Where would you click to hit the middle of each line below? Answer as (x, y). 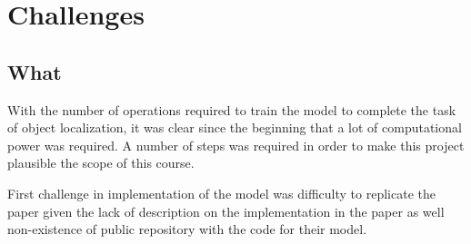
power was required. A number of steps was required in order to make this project (236, 145)
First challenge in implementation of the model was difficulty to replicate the (221, 193)
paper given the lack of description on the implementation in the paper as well (226, 211)
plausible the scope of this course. (101, 163)
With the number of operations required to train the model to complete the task (232, 109)
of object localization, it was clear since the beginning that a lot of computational (235, 127)
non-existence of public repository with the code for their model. (187, 229)
